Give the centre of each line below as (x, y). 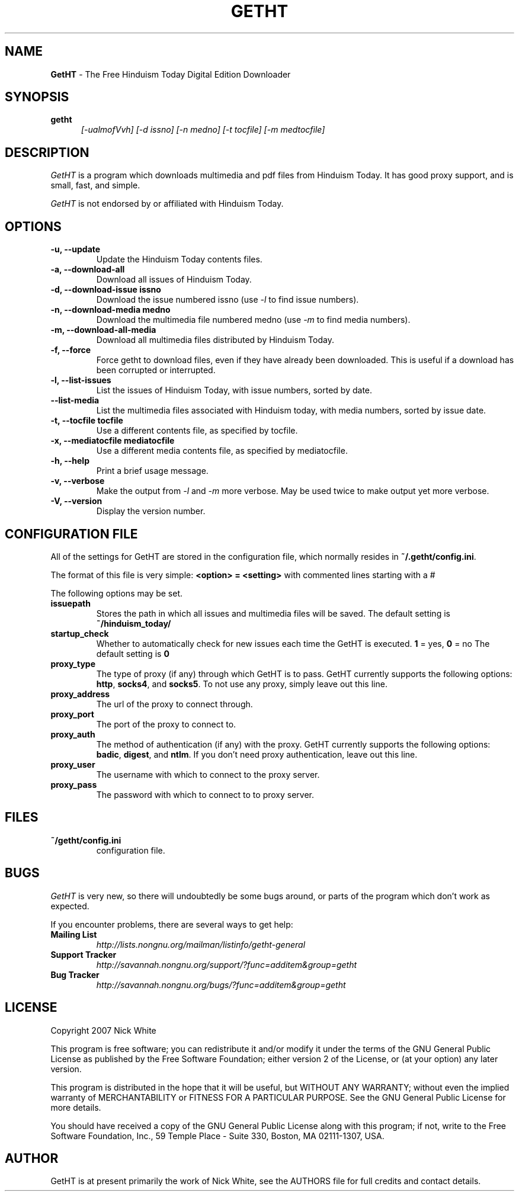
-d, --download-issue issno (106, 290)
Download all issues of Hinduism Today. (174, 280)
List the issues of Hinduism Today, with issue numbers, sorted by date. (234, 390)
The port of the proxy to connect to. (166, 724)
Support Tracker (84, 954)
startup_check (80, 633)
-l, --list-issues (81, 380)
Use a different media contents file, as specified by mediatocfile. (222, 451)
